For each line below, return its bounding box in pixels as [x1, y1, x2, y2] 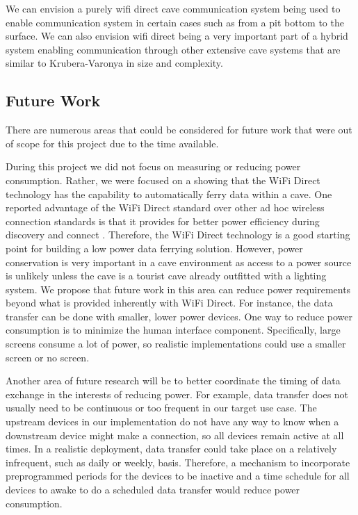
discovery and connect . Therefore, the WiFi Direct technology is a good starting [6, 227, 350, 242]
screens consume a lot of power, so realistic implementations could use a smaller [6, 336, 346, 351]
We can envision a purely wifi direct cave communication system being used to [6, 1, 341, 15]
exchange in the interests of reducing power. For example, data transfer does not [6, 386, 349, 401]
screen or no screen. [6, 350, 90, 364]
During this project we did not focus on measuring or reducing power [6, 159, 301, 174]
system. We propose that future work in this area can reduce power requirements [6, 281, 351, 296]
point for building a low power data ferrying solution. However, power [6, 240, 303, 255]
